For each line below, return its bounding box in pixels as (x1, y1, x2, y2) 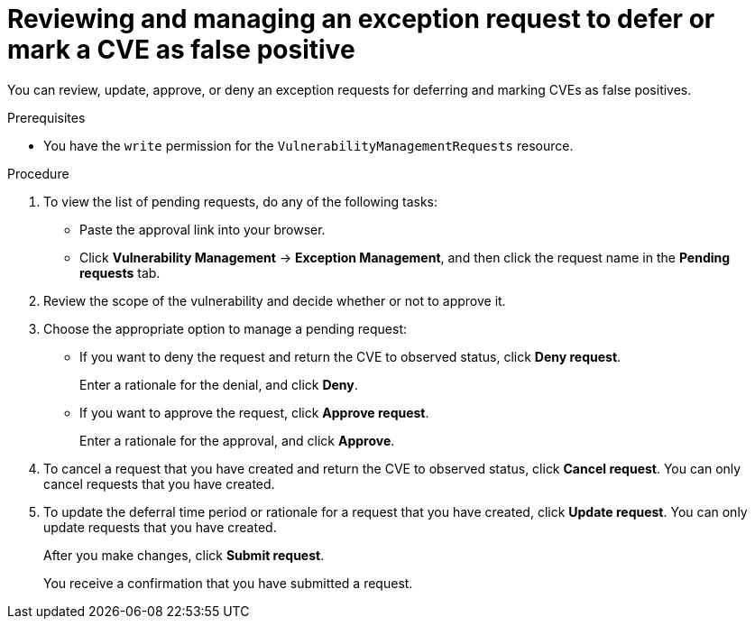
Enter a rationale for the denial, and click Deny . (79, 376, 358, 392)
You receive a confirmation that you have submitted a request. (43, 575, 413, 591)
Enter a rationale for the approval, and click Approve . (79, 432, 395, 448)
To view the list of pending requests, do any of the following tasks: (43, 193, 438, 209)
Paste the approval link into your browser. (79, 221, 326, 237)
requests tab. (79, 264, 161, 281)
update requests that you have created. (43, 519, 277, 535)
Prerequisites (7, 109, 86, 125)
